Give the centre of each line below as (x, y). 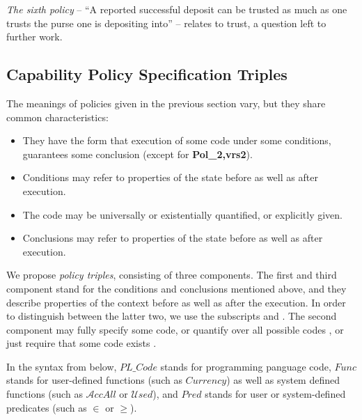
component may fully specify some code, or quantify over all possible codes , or (175, 329)
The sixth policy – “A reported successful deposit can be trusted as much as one (177, 9)
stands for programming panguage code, (246, 366)
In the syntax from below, (62, 366)
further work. (34, 37)
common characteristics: (57, 117)
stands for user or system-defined (275, 394)
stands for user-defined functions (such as (94, 380)
